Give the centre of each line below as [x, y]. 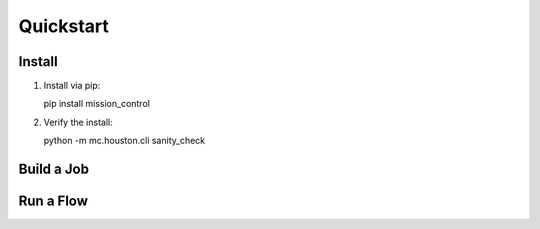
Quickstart [64, 26]
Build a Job [54, 169]
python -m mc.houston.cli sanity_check [124, 141]
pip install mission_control [96, 104]
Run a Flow [53, 201]
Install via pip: [72, 86]
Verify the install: [78, 122]
